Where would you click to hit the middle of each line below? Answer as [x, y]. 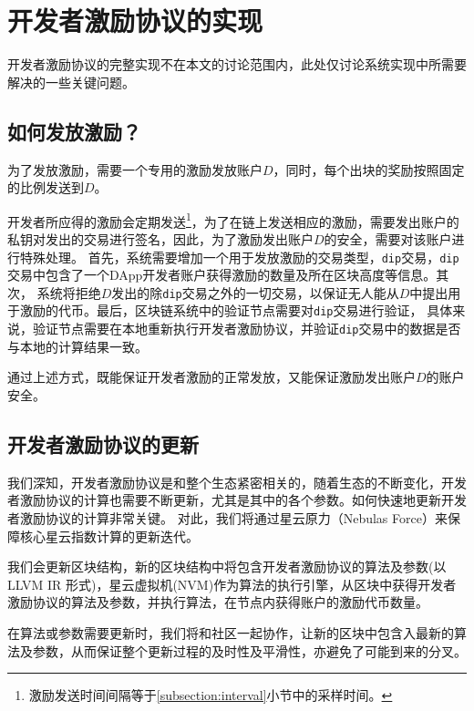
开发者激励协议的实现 [135, 21]
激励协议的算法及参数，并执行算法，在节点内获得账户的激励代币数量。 [218, 602]
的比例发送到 [46, 187]
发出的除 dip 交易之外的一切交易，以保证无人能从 [255, 292]
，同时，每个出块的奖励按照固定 [369, 169]
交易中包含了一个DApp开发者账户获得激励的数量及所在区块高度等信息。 [222, 275]
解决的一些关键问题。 [71, 82]
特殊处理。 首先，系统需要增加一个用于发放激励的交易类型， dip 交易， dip [239, 257]
